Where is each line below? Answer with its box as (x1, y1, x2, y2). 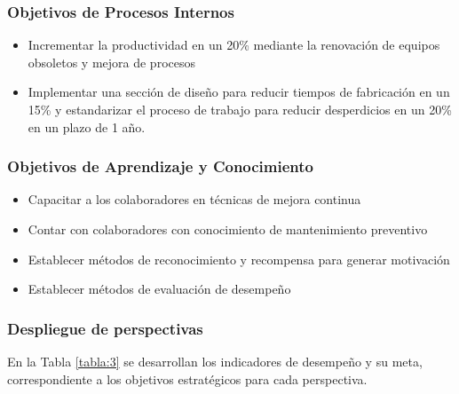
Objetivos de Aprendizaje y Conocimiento (7, 155, 314, 177)
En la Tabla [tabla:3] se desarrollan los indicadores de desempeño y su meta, (7, 352, 423, 370)
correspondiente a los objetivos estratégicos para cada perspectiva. (7, 369, 368, 388)
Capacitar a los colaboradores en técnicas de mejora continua (28, 190, 361, 209)
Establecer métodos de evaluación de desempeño (28, 280, 291, 298)
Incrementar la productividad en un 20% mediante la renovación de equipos (28, 35, 440, 54)
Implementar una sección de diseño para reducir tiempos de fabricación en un (28, 83, 450, 101)
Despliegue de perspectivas (7, 317, 203, 339)
